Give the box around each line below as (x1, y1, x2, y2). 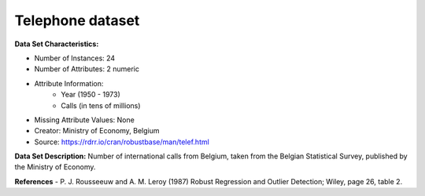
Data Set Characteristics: (14, 39, 99, 49)
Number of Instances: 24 (34, 53, 116, 63)
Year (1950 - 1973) (61, 90, 121, 100)
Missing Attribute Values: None (34, 114, 135, 125)
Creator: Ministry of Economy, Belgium (34, 126, 160, 136)
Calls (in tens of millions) (61, 100, 141, 110)
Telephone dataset (14, 12, 140, 29)
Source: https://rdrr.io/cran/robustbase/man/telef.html (34, 137, 210, 147)
